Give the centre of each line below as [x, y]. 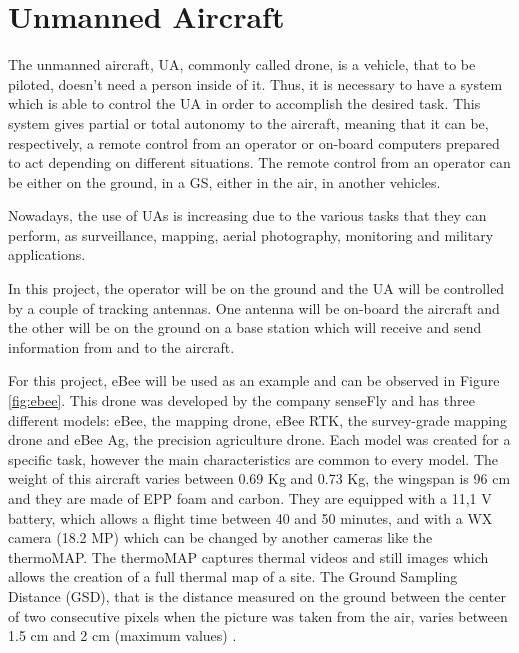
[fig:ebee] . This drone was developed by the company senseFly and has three [241, 400]
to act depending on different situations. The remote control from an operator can [259, 162]
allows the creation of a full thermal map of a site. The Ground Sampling [233, 576]
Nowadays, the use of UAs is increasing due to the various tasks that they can [247, 215]
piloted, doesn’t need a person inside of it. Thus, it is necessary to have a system [255, 83]
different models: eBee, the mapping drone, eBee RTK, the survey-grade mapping [258, 419]
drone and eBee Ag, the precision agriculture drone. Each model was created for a [259, 439]
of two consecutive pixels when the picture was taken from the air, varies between [258, 615]
